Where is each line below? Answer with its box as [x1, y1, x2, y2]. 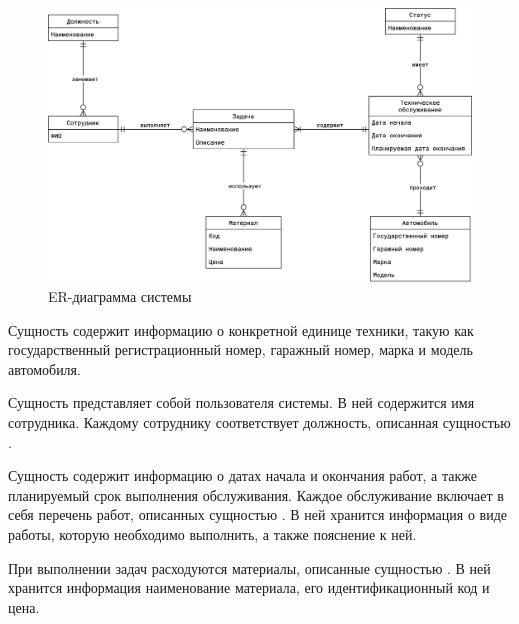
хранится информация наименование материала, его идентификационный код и [8, 577, 490, 598]
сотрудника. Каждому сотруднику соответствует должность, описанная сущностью [8, 412, 511, 433]
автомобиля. [8, 358, 81, 379]
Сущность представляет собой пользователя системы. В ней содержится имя [8, 392, 475, 413]
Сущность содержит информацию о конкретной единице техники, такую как [8, 319, 474, 340]
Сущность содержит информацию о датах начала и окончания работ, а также [8, 465, 477, 486]
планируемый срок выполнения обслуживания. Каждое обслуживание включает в [8, 484, 504, 505]
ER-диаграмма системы [48, 286, 192, 307]
